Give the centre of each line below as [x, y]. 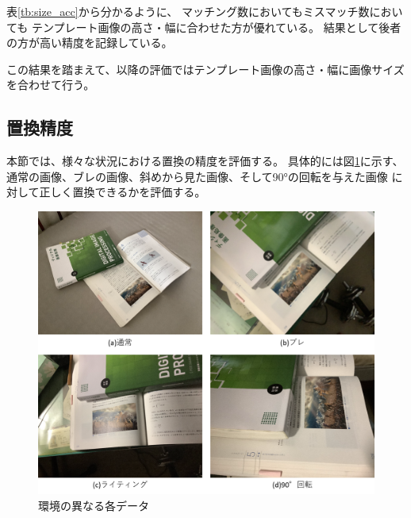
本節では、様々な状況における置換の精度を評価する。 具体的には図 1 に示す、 [205, 161]
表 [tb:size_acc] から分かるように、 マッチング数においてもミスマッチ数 [188, 11]
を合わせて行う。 [51, 85]
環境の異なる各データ [94, 505]
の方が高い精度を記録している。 [90, 43]
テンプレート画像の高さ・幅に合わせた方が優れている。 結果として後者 [216, 27]
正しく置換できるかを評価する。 [123, 192]
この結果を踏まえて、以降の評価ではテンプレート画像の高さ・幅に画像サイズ [205, 69]
